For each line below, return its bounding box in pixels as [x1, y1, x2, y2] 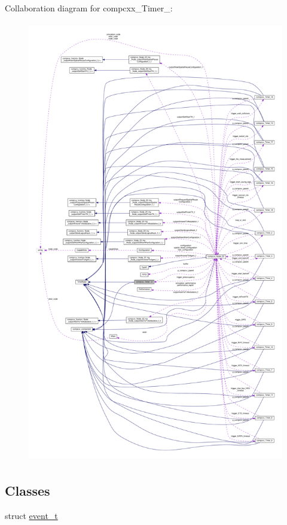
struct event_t [5, 509, 58, 521]
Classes [5, 481, 50, 499]
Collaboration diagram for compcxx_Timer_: [5, 2, 173, 14]
